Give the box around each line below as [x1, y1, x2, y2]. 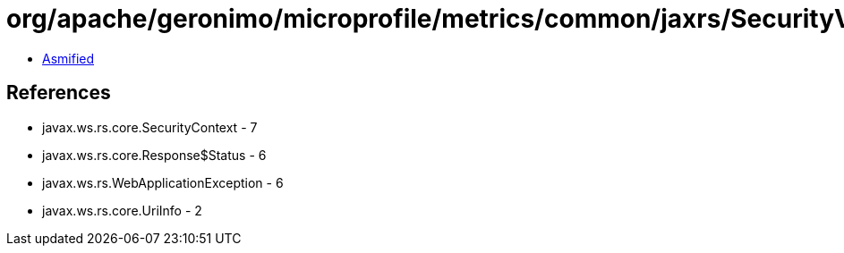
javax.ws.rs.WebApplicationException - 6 [42, 174, 284, 190]
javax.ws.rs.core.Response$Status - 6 [42, 147, 267, 163]
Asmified [42, 50, 95, 66]
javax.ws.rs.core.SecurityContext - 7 [42, 119, 258, 135]
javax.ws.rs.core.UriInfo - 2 [42, 202, 202, 218]
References [6, 81, 111, 105]
